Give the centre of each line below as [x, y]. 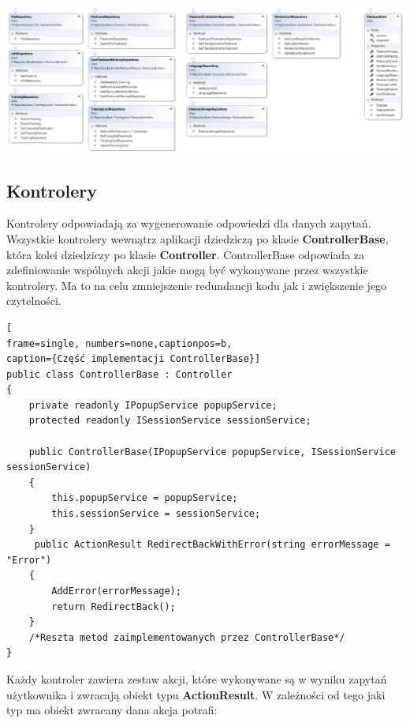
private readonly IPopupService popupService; [153, 405]
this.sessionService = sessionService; [156, 514]
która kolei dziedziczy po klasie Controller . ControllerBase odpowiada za [186, 254]
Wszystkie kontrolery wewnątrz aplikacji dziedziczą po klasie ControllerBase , [198, 238]
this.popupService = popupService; [145, 498]
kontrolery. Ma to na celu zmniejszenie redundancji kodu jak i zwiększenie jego [197, 285]
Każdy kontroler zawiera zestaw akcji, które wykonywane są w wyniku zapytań [197, 678]
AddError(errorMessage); [116, 591]
